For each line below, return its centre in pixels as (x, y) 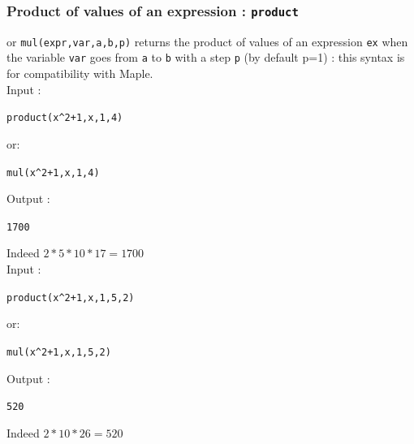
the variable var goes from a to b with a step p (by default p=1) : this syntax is (206, 57)
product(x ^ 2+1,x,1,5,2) (71, 297)
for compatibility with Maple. (80, 73)
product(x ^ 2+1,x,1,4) (65, 118)
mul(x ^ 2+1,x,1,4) (53, 172)
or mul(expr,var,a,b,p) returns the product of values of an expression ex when (207, 41)
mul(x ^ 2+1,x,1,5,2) (59, 352)
